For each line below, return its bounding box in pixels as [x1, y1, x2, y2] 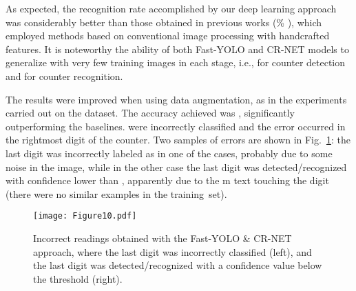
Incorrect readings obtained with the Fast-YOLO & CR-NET [33, 230, 292, 245]
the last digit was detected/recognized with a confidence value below [33, 258, 322, 272]
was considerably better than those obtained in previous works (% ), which [6, 14, 322, 29]
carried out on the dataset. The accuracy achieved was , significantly [6, 106, 295, 120]
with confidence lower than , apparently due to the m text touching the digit [6, 173, 329, 188]
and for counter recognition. [6, 68, 123, 83]
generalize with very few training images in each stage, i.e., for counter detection [6, 55, 346, 70]
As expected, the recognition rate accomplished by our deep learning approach [6, 1, 337, 15]
